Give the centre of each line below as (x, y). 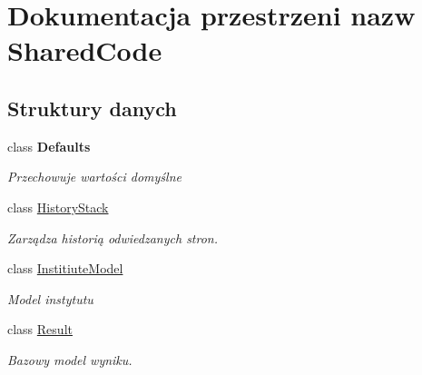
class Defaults (49, 146)
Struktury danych (92, 108)
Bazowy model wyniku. (70, 359)
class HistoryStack (58, 207)
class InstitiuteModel (65, 268)
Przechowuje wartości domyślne (94, 177)
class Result (40, 329)
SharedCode (85, 50)
